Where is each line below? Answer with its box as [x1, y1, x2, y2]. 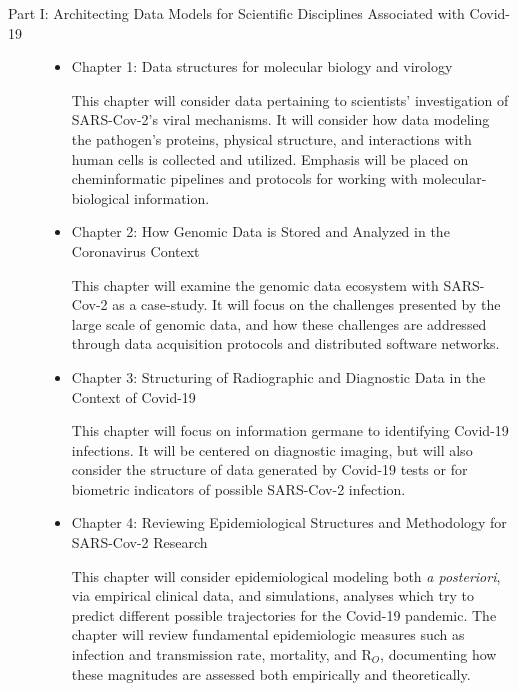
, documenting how [380, 644, 497, 665]
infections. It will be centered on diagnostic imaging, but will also [71, 439, 473, 460]
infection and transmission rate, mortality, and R [71, 644, 372, 665]
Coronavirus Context [71, 240, 200, 261]
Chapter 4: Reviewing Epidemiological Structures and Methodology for [71, 512, 507, 533]
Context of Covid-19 [71, 386, 196, 407]
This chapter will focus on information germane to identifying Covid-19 [71, 420, 509, 441]
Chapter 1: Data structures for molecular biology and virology [71, 56, 453, 77]
